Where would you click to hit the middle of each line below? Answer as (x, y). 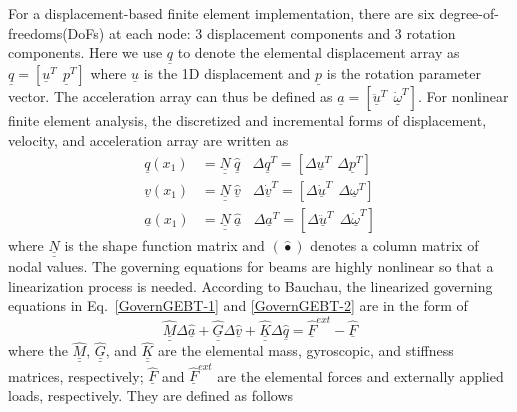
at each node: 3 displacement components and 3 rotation (282, 32)
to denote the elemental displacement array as (318, 52)
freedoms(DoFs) (56, 32)
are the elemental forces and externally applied (360, 375)
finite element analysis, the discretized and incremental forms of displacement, (247, 120)
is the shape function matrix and (164, 244)
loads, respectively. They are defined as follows (151, 395)
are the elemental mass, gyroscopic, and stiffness (306, 350)
